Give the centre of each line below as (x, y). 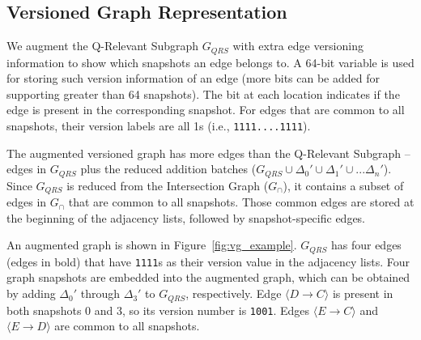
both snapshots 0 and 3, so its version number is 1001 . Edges (158, 310)
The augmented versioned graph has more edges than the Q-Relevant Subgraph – (208, 153)
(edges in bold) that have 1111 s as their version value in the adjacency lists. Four (208, 261)
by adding (31, 293)
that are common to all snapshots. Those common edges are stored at (241, 202)
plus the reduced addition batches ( (168, 169)
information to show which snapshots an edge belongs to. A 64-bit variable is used (210, 62)
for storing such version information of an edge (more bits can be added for (193, 78)
